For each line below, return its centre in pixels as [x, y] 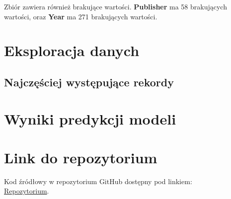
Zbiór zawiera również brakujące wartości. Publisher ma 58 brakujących [115, 6]
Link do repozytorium [81, 157]
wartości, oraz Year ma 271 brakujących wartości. [81, 16]
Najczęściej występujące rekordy [89, 82]
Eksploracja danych [72, 50]
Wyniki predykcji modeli [90, 118]
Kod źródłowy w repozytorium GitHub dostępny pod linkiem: [98, 181]
